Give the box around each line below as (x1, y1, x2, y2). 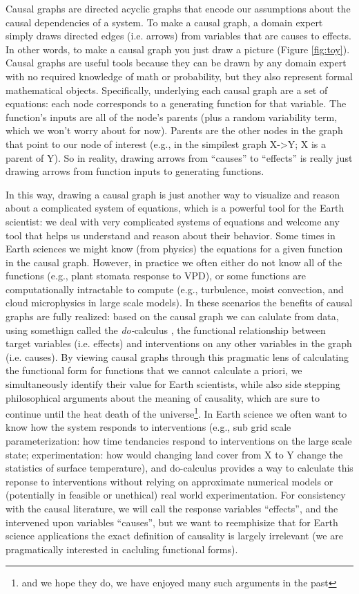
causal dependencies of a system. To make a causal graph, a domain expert (6, 15, 323, 29)
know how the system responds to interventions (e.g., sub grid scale (6, 420, 291, 434)
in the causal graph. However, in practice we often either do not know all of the (6, 254, 342, 269)
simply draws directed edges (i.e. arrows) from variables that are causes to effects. (6, 28, 351, 43)
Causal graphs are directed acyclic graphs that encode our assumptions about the (6, 1, 351, 15)
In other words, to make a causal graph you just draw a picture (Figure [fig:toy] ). (6, 41, 350, 56)
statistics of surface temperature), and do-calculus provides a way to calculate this (6, 461, 353, 475)
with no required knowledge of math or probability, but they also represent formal (6, 68, 353, 83)
